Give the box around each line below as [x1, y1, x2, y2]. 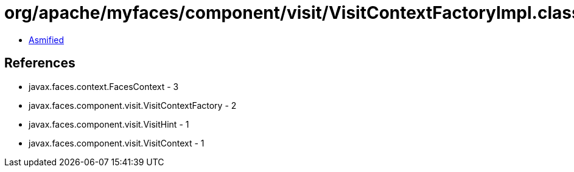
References [4, 55, 75, 71]
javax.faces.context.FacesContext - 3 [29, 81, 179, 92]
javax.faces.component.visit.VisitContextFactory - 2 [29, 100, 237, 111]
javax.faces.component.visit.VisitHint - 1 [29, 119, 189, 129]
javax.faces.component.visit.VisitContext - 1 [29, 137, 205, 148]
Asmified [29, 34, 65, 45]
